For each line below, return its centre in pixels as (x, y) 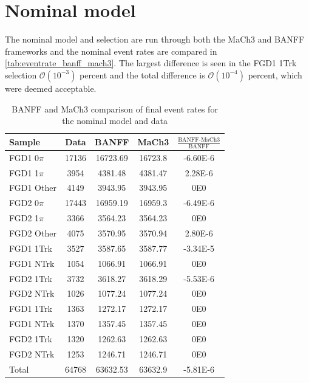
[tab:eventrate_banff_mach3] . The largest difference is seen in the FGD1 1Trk (151, 63)
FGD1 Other (33, 188)
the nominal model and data (115, 121)
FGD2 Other (33, 233)
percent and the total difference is (142, 74)
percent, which (275, 74)
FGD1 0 (24, 157)
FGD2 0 (24, 203)
